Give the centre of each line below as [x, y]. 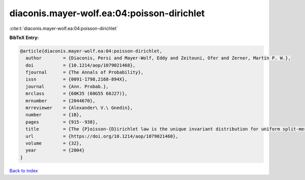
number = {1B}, [54, 115]
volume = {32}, [54, 143]
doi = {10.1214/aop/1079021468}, [81, 65]
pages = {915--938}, [62, 122]
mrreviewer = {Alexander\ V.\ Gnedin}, [79, 108]
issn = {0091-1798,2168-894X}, [77, 79]
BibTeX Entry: [24, 38]
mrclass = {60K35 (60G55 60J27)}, [77, 94]
